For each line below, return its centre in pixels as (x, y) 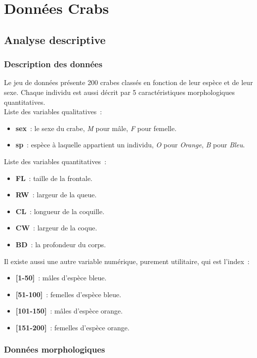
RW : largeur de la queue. (56, 195)
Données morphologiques (55, 349)
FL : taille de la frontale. (54, 178)
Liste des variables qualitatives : (53, 112)
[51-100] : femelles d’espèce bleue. (68, 294)
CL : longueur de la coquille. (60, 211)
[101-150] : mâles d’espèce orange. (69, 311)
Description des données (53, 64)
